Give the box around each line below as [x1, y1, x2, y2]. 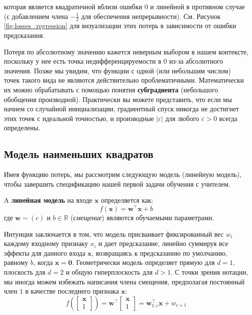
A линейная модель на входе [4, 195, 92, 205]
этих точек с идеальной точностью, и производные [4, 113, 154, 123]
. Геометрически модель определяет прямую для [72, 257, 215, 267]
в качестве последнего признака [25, 286, 119, 296]
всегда [219, 113, 237, 123]
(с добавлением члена [4, 11, 68, 21]
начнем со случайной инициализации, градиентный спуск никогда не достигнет [4, 104, 239, 114]
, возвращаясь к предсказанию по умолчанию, [91, 247, 228, 258]
